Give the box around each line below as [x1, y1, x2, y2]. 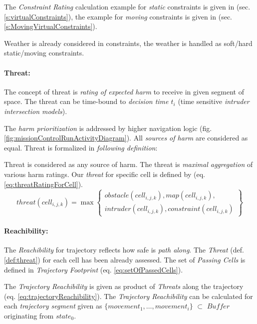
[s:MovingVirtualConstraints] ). [4, 21, 97, 31]
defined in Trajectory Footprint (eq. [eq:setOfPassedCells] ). [4, 264, 183, 274]
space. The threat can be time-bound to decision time [4, 96, 169, 106]
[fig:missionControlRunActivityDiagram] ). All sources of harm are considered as [4, 132, 248, 143]
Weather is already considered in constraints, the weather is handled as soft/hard [4, 37, 253, 48]
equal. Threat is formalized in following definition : [4, 142, 158, 152]
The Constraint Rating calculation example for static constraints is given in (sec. [4, 1, 251, 11]
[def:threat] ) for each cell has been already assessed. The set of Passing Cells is [4, 254, 246, 265]
